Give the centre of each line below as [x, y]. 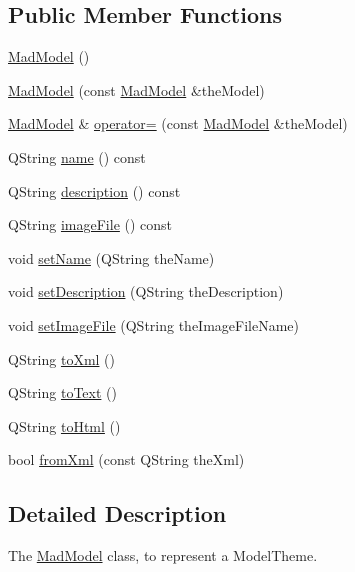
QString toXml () [62, 358]
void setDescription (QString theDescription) [146, 291]
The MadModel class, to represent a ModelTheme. [163, 555]
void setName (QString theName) [111, 257]
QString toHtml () [64, 425]
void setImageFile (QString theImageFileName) [154, 324]
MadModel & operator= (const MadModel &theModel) [178, 123]
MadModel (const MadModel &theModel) [136, 89]
